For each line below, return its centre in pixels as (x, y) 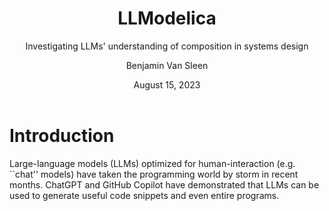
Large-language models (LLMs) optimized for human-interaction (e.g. (152, 163)
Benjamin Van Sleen (167, 65)
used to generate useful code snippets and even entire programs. (144, 195)
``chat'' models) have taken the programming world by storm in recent (154, 174)
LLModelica (167, 18)
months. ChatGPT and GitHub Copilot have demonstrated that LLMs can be (164, 184)
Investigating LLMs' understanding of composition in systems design (167, 46)
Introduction (62, 135)
